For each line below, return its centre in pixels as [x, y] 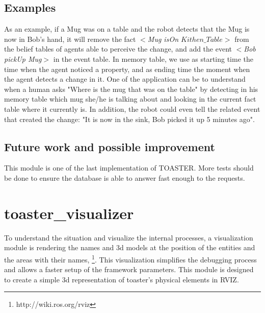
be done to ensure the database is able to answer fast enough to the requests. [125, 177]
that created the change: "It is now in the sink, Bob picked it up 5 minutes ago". [129, 119]
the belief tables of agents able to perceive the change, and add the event [118, 49]
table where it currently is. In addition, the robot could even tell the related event [132, 109]
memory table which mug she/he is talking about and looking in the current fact [130, 99]
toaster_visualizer [69, 213]
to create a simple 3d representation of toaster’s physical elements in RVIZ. [122, 279]
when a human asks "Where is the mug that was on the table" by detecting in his [131, 89]
